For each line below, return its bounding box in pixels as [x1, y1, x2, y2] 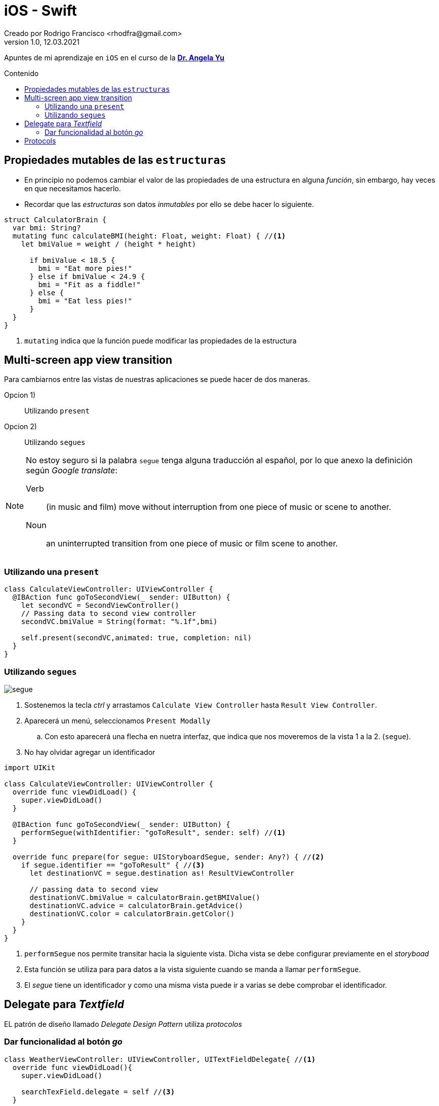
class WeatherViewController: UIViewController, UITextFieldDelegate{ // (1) [4, 1055, 316, 1063]
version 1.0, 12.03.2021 [4, 37, 79, 46]
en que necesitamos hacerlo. [24, 184, 121, 193]
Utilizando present [24, 406, 90, 416]
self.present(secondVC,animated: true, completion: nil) [21, 634, 252, 642]
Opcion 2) [4, 422, 37, 431]
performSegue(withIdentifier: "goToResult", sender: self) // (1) [21, 828, 286, 837]
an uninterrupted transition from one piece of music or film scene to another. [46, 538, 338, 549]
